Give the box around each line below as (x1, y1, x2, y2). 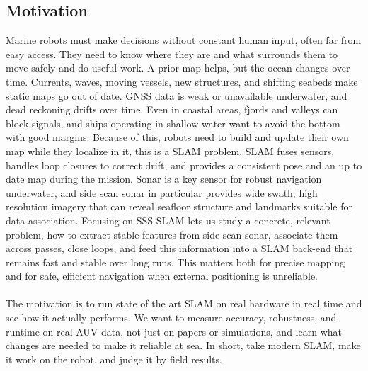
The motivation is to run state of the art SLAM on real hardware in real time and (6, 296, 362, 311)
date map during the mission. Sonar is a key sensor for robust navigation (6, 171, 322, 186)
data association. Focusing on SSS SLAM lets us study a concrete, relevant (6, 212, 330, 227)
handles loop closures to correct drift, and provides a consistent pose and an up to (6, 157, 362, 172)
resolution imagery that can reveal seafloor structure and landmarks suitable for (6, 199, 352, 214)
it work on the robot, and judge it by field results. (6, 351, 222, 366)
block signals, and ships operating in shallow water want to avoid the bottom (6, 115, 340, 130)
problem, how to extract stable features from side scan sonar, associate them (6, 227, 338, 241)
